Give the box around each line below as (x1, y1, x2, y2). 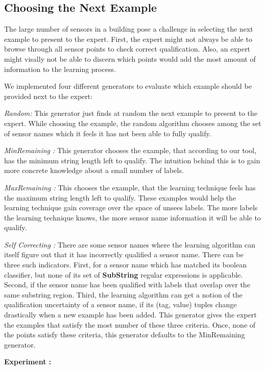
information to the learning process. (4, 63, 116, 74)
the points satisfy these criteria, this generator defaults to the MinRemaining (4, 329, 245, 340)
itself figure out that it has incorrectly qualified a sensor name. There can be (4, 249, 244, 260)
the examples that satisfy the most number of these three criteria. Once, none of (4, 319, 256, 330)
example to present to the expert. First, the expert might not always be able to (4, 33, 252, 44)
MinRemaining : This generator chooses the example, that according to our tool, (4, 145, 257, 156)
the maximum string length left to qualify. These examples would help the (4, 192, 236, 203)
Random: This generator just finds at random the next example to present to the (4, 108, 258, 118)
